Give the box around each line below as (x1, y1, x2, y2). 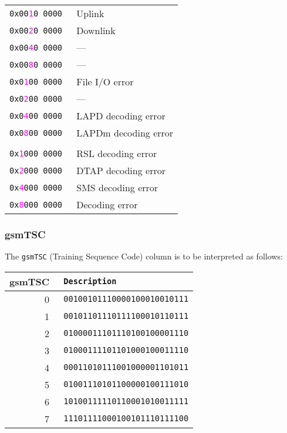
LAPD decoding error (76, 109, 166, 122)
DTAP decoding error (76, 164, 166, 177)
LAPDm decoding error (76, 126, 174, 139)
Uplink (76, 6, 104, 20)
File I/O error (76, 75, 134, 88)
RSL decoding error (76, 146, 157, 160)
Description (63, 277, 117, 287)
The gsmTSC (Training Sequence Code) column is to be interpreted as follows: (5, 250, 283, 262)
